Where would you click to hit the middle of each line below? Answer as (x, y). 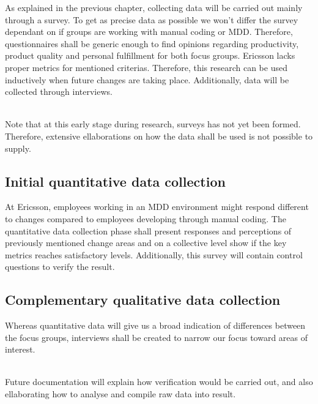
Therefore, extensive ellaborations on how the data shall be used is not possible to (159, 136)
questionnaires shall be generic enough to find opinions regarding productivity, (152, 43)
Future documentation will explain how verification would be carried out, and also (159, 382)
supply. (18, 148)
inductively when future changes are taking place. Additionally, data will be (147, 79)
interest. (20, 349)
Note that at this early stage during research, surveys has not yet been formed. (153, 124)
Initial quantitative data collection (115, 181)
